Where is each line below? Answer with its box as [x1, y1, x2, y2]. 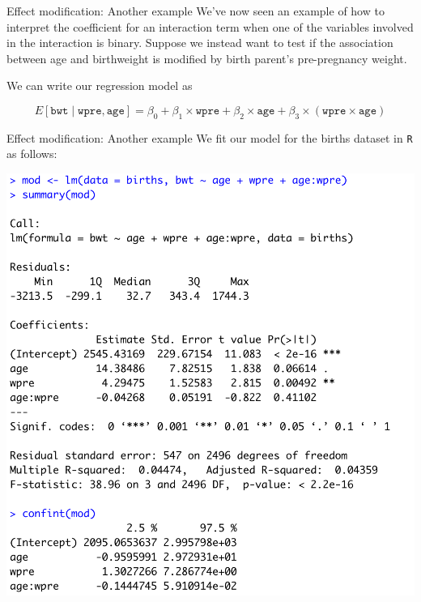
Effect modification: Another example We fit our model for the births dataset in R [6, 129, 413, 146]
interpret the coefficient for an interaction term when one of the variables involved [6, 18, 414, 35]
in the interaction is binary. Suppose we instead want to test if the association [6, 34, 393, 51]
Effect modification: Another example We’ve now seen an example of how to [6, 2, 385, 19]
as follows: [6, 145, 57, 162]
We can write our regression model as [6, 77, 193, 94]
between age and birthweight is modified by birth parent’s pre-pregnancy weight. [6, 49, 407, 66]
